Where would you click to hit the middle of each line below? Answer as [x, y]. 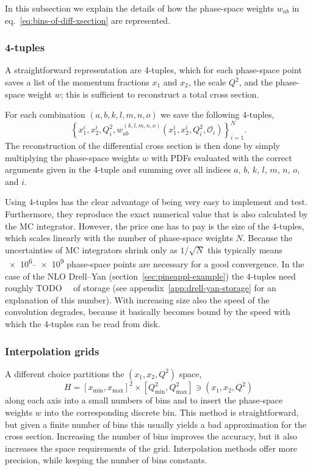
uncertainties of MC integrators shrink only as [91, 249]
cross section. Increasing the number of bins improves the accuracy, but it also [151, 436]
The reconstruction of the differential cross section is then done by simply [142, 146]
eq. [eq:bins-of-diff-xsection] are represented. [88, 20]
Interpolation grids [52, 351]
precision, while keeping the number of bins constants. [106, 460]
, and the [256, 82]
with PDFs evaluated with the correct [221, 157]
